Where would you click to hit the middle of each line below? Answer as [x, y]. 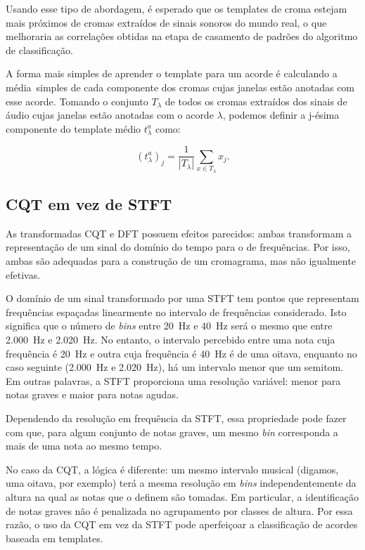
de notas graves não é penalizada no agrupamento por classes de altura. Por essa [179, 510]
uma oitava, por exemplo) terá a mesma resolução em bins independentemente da [181, 483]
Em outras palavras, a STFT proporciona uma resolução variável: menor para [173, 380]
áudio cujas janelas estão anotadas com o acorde [110, 115]
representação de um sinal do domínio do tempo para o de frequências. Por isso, [178, 247]
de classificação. [39, 50]
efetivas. [23, 274]
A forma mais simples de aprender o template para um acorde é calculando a [172, 73]
